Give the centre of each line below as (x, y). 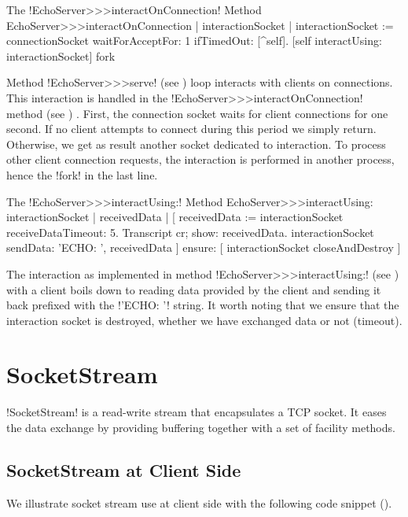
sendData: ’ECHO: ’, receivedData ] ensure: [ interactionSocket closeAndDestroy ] (204, 247)
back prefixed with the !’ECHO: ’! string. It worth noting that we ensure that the (203, 305)
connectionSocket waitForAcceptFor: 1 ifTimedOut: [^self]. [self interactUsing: (194, 41)
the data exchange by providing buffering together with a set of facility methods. (201, 427)
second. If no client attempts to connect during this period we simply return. (191, 129)
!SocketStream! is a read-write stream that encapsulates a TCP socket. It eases (197, 412)
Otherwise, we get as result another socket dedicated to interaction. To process (196, 144)
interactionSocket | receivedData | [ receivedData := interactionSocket (175, 217)
